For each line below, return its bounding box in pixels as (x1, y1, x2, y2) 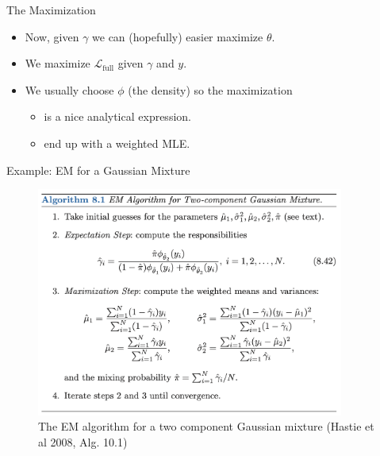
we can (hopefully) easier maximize (92, 28, 263, 44)
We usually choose (25, 81, 114, 98)
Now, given (25, 28, 79, 44)
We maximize (25, 55, 90, 71)
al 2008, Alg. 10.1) (38, 433, 128, 450)
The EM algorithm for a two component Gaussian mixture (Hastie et (38, 418, 374, 435)
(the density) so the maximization (128, 81, 293, 98)
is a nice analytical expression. (44, 108, 191, 125)
